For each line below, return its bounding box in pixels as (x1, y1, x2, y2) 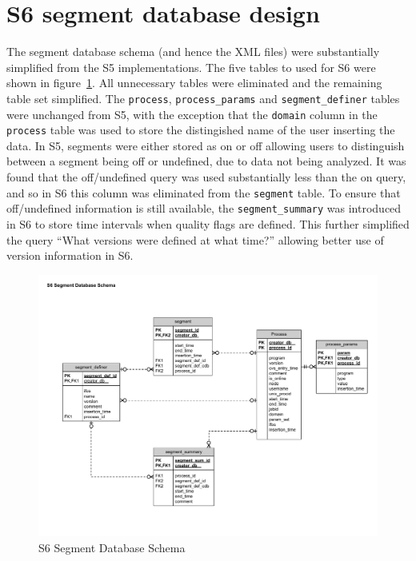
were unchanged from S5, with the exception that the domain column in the (6, 105, 378, 122)
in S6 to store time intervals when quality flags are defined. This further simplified (6, 215, 410, 232)
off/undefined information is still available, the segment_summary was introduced (6, 200, 402, 217)
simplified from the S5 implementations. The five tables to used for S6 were (6, 58, 376, 75)
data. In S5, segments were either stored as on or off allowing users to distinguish (6, 137, 405, 153)
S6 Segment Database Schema (38, 539, 186, 555)
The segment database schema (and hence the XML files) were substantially (6, 43, 380, 60)
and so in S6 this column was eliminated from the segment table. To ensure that (6, 184, 401, 201)
